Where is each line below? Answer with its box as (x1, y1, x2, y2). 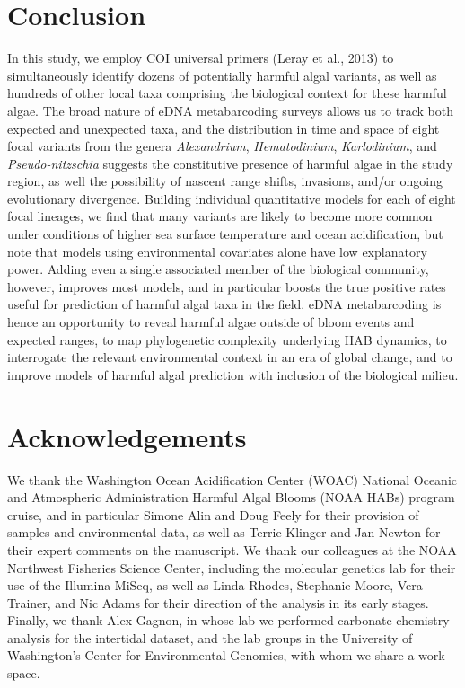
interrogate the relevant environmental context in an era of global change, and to (7, 348, 452, 366)
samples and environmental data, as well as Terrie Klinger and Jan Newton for (7, 523, 441, 542)
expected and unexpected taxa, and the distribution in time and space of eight (7, 119, 440, 137)
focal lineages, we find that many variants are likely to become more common (7, 207, 433, 225)
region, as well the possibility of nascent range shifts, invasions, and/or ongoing (7, 172, 443, 190)
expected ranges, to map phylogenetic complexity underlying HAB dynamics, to (7, 330, 447, 348)
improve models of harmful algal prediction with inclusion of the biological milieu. (7, 365, 459, 384)
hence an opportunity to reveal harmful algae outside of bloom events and (7, 313, 415, 331)
